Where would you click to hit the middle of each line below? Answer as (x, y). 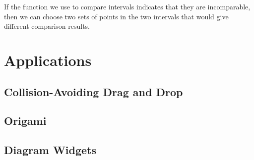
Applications (48, 60)
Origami (25, 121)
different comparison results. (47, 26)
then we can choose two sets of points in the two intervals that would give (116, 16)
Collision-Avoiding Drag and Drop (94, 91)
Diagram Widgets (50, 150)
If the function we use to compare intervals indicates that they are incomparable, (127, 6)
